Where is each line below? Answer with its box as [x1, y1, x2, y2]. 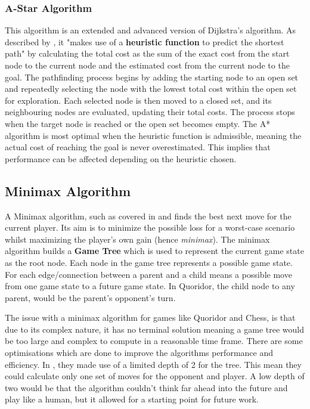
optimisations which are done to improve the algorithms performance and [5, 346, 273, 359]
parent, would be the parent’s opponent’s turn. [5, 291, 176, 303]
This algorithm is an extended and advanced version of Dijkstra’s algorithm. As [5, 24, 296, 36]
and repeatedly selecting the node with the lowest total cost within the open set [5, 82, 297, 95]
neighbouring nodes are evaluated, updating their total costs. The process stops [5, 106, 295, 118]
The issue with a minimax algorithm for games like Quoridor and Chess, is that [5, 311, 296, 324]
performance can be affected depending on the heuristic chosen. [5, 152, 237, 165]
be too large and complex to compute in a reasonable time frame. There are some [5, 334, 303, 347]
